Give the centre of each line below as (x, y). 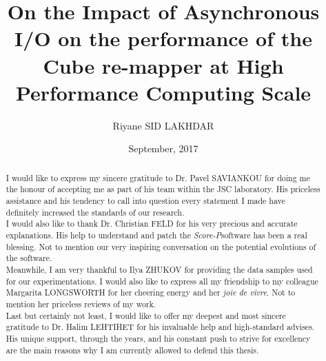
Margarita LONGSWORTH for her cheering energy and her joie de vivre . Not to (151, 292)
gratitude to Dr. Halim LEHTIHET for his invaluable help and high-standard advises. (160, 327)
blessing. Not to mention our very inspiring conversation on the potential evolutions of (161, 246)
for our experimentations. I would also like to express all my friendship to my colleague (162, 281)
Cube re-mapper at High (163, 65)
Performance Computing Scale (163, 92)
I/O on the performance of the (163, 38)
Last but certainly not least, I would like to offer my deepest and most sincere (146, 315)
